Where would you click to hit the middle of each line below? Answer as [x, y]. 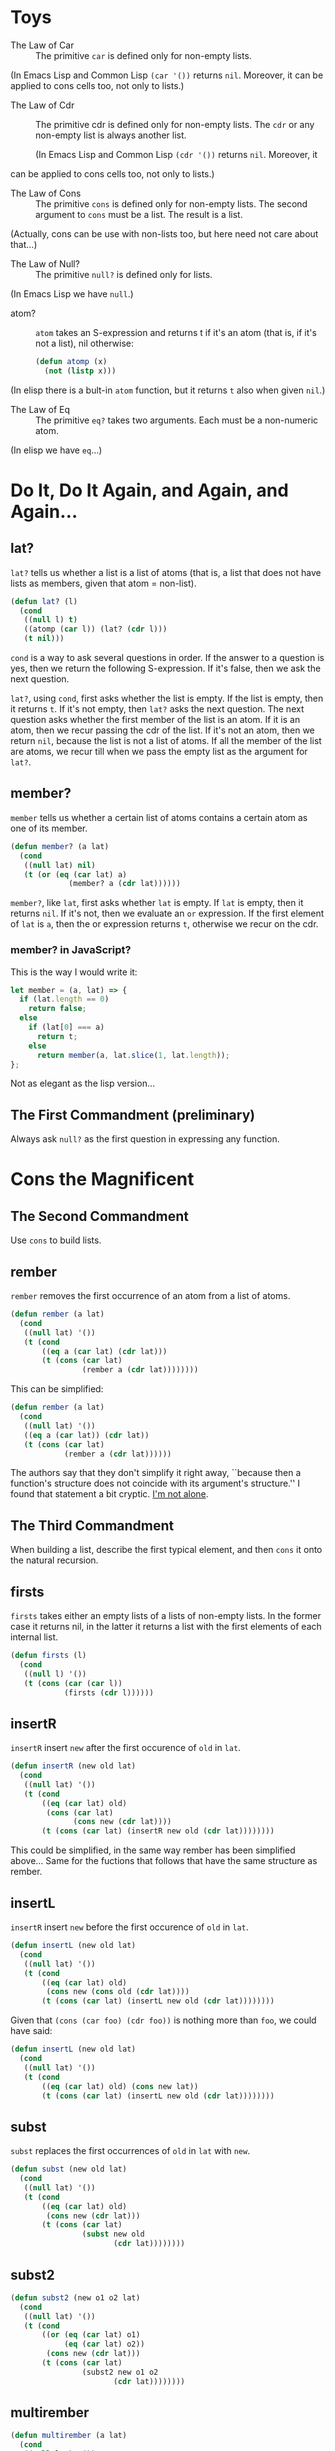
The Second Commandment [100, 1216]
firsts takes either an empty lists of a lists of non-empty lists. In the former [166, 1616]
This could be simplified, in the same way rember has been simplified [153, 1850]
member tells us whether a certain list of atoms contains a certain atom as [159, 817]
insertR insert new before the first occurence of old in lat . [129, 1927]
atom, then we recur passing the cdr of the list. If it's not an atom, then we [162, 730]
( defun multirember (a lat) [69, 2436]
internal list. [34, 1637]
